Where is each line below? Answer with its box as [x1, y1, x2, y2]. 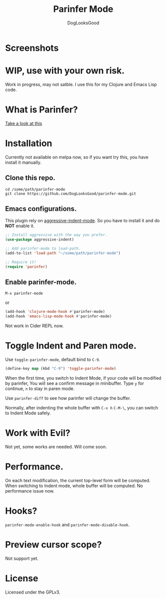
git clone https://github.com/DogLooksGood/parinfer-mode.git [5, 191, 136, 196]
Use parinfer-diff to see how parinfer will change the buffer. [5, 395, 131, 401]
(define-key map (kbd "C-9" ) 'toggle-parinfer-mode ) [5, 366, 116, 371]
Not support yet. [5, 555, 39, 561]
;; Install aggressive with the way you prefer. [5, 233, 108, 238]
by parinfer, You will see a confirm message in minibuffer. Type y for [5, 380, 144, 386]
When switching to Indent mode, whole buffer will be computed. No [5, 483, 143, 489]
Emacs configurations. [5, 204, 77, 213]
